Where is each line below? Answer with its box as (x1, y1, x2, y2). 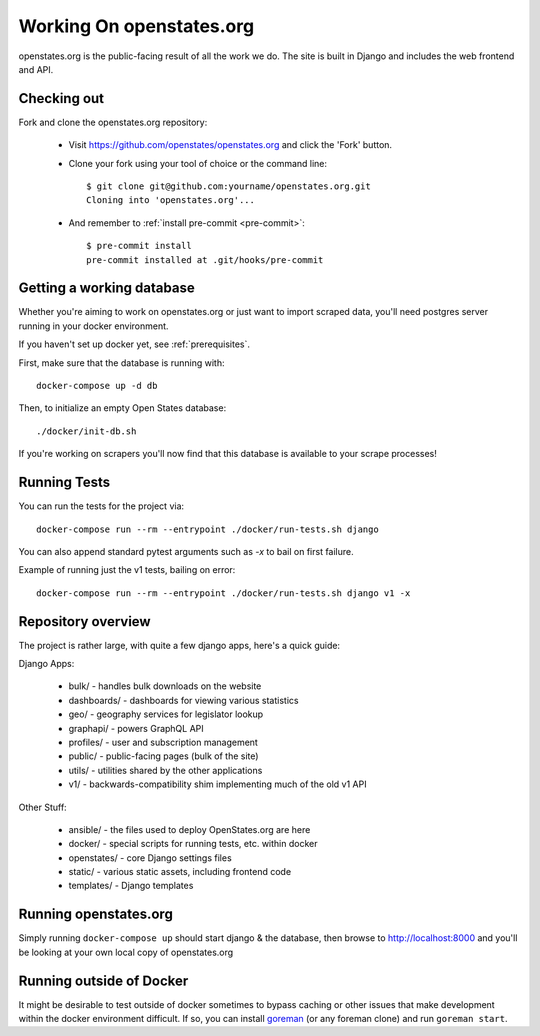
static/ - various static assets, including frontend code (68, 866, 292, 878)
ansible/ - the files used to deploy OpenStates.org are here (68, 823, 311, 835)
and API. (18, 63, 54, 75)
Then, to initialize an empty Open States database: (18, 402, 227, 414)
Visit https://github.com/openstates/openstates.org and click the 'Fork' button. (68, 139, 393, 151)
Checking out (18, 90, 105, 107)
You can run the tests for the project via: (18, 500, 185, 512)
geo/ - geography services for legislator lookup (68, 708, 264, 720)
